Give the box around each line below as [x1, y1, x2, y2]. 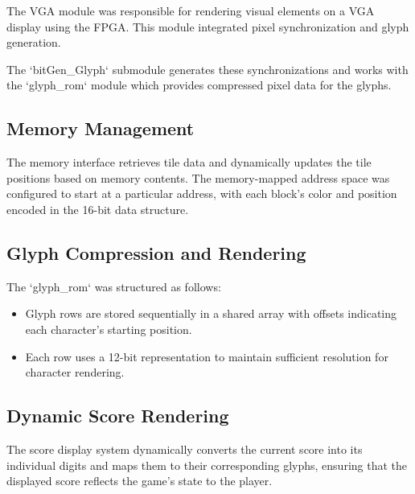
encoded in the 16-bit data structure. [6, 200, 189, 217]
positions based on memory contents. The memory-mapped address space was [6, 169, 390, 186]
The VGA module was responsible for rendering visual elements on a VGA [6, 2, 375, 19]
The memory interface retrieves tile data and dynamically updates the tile [6, 154, 372, 171]
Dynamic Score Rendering [6, 403, 229, 428]
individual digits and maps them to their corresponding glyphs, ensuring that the [6, 456, 408, 473]
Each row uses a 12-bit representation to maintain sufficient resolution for [25, 348, 388, 364]
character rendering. [25, 364, 125, 381]
